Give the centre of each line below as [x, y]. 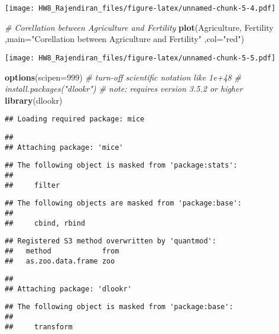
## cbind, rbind [45, 223]
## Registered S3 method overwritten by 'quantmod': [111, 241]
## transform [39, 327]
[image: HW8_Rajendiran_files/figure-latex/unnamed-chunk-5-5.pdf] [140, 58]
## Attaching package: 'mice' [64, 147]
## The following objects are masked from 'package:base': [123, 203]
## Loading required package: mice [75, 119]
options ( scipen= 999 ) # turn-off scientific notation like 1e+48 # [123, 77]
